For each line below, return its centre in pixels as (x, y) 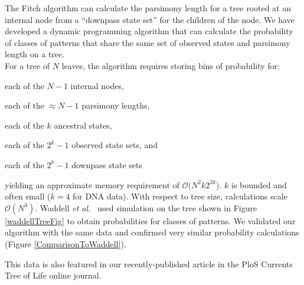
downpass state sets (107, 164)
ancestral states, (83, 125)
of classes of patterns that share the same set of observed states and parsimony (148, 42)
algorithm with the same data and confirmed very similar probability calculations (152, 232)
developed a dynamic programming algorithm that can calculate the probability (149, 31)
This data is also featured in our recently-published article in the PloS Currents (149, 263)
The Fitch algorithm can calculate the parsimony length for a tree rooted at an (148, 8)
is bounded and (259, 184)
